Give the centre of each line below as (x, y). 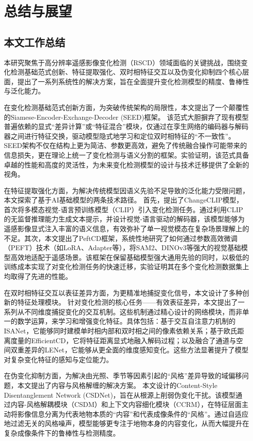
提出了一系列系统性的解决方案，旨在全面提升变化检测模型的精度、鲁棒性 (133, 81)
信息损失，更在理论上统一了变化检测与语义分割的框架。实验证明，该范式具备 (126, 155)
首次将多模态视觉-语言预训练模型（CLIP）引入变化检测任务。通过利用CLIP (124, 209)
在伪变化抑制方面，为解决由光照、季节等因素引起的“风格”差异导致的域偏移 (123, 376)
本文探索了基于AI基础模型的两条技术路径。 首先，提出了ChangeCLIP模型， (124, 200)
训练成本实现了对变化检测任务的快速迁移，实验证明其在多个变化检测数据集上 (126, 266)
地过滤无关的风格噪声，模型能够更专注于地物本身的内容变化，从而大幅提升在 (126, 423)
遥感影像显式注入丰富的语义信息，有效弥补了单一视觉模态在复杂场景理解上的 (126, 229)
